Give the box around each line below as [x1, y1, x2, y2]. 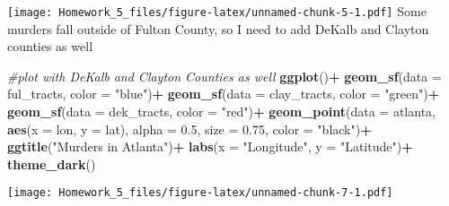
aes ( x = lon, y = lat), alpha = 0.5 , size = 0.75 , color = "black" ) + [7, 119, 372, 138]
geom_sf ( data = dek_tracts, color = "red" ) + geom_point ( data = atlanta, [7, 102, 436, 121]
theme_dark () [7, 154, 96, 173]
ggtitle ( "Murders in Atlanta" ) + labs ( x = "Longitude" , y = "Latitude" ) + [7, 137, 413, 156]
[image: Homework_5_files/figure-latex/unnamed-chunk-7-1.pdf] [7, 186, 393, 200]
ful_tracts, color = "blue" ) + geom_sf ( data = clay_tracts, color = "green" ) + [7, 84, 440, 103]
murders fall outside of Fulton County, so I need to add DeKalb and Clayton [7, 19, 429, 38]
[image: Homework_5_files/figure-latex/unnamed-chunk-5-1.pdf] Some [7, 2, 427, 20]
